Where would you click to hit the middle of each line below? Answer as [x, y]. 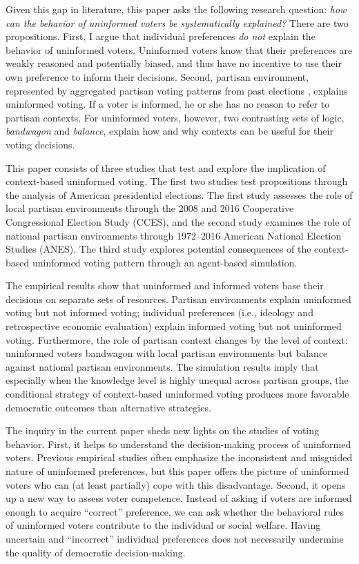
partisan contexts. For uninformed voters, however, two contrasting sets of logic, [175, 117]
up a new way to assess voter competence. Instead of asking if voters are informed [179, 498]
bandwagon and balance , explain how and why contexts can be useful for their [169, 131]
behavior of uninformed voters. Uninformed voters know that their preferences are [179, 49]
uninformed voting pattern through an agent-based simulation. [165, 262]
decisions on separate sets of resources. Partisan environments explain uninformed [178, 299]
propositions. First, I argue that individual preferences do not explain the [161, 36]
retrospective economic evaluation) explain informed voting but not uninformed [174, 326]
